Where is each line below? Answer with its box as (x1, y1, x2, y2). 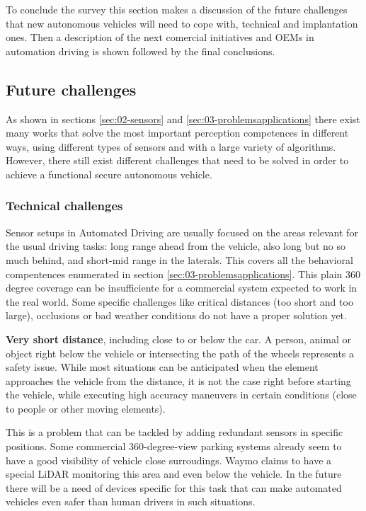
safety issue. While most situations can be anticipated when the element (6, 360, 319, 374)
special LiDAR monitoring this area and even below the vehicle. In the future (6, 466, 342, 481)
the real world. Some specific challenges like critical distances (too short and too (6, 294, 353, 309)
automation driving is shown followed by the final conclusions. (6, 43, 275, 58)
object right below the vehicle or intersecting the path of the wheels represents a (6, 345, 355, 360)
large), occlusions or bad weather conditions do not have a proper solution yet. (6, 308, 347, 323)
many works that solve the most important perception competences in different (6, 125, 349, 140)
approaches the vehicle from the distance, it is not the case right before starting (6, 373, 351, 388)
